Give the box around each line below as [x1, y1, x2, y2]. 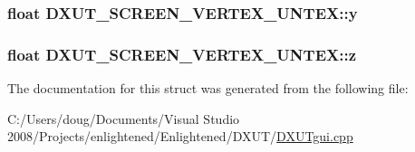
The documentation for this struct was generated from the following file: [7, 79, 409, 98]
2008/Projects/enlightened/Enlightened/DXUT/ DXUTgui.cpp [7, 127, 353, 146]
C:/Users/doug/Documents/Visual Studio [7, 109, 240, 128]
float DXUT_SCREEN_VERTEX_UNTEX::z [7, 43, 357, 65]
